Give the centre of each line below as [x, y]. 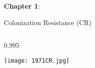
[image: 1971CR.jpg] [37, 61]
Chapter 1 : [22, 6]
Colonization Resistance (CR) [48, 22]
